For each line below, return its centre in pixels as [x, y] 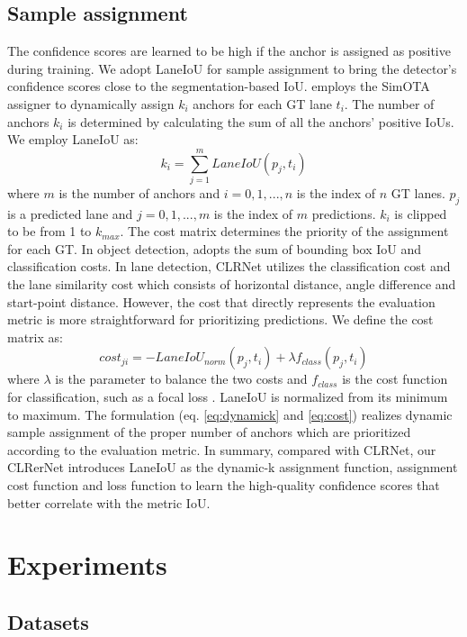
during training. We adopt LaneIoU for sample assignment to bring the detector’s [232, 68]
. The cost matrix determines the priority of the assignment [284, 231]
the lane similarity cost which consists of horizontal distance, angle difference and [232, 284]
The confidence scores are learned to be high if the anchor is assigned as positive [229, 51]
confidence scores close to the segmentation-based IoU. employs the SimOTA [219, 86]
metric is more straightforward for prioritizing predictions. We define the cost [220, 319]
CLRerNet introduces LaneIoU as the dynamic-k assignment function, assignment [233, 467]
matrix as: [35, 337]
